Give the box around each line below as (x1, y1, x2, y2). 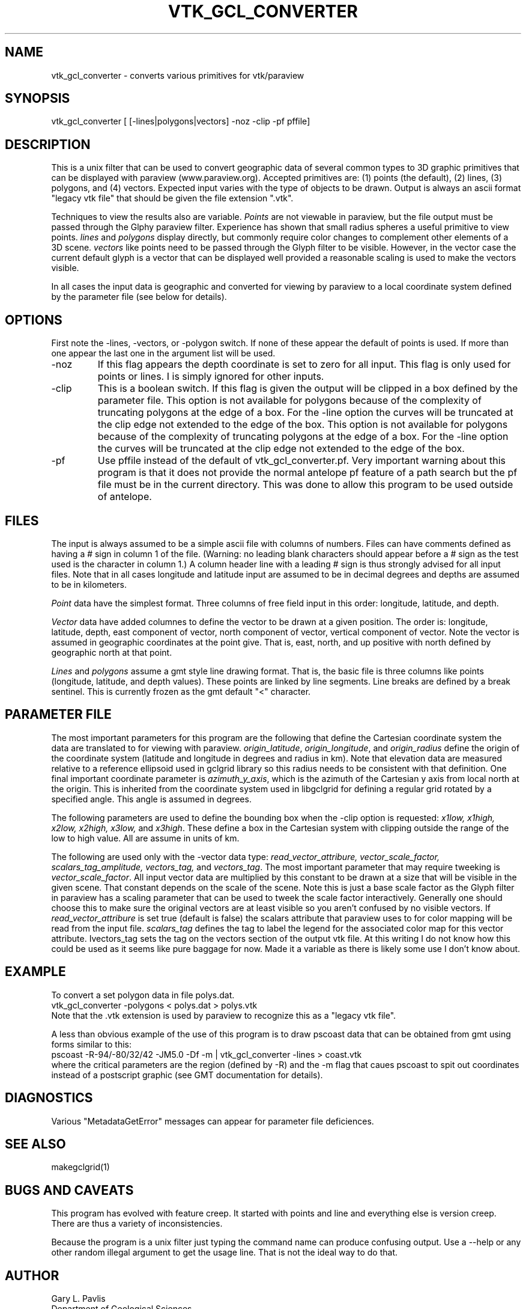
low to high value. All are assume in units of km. (51, 832, 240, 843)
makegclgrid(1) (51, 1162, 110, 1173)
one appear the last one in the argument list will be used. (51, 348, 276, 359)
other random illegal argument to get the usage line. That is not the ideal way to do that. (51, 1247, 398, 1258)
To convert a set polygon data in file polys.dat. (51, 989, 235, 1000)
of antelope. (97, 490, 152, 503)
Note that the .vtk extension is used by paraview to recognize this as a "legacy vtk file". (51, 1010, 396, 1021)
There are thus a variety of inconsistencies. (51, 1218, 223, 1229)
